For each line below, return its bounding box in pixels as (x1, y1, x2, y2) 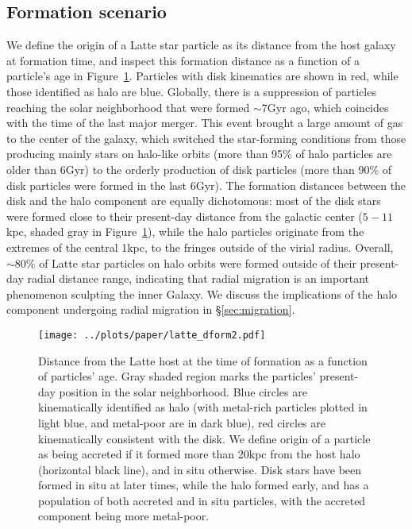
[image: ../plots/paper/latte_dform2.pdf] (38, 329, 266, 341)
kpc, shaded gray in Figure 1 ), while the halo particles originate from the (6, 223, 364, 240)
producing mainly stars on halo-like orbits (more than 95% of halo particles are (6, 145, 392, 162)
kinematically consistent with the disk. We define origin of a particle (38, 430, 371, 446)
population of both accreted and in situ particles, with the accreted (38, 492, 366, 508)
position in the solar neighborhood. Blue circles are (59, 383, 307, 400)
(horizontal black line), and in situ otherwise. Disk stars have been (38, 461, 362, 477)
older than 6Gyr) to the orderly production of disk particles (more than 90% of (6, 160, 392, 177)
